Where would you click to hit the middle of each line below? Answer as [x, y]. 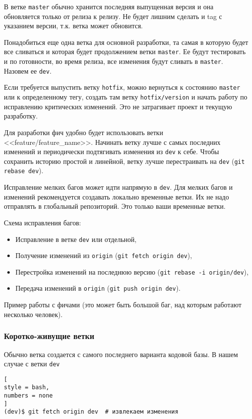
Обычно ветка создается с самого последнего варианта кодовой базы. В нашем [121, 354]
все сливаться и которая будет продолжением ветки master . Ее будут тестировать [125, 51]
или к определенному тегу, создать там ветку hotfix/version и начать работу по [126, 97]
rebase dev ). [24, 170]
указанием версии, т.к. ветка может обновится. [73, 26]
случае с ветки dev [32, 364]
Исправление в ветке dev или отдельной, [76, 239]
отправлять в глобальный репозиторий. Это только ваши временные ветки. [115, 206]
